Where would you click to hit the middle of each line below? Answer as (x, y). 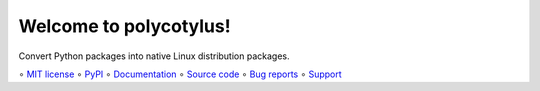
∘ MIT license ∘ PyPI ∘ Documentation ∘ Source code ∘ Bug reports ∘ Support (180, 74)
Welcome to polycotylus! (124, 26)
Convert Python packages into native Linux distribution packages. (154, 56)
